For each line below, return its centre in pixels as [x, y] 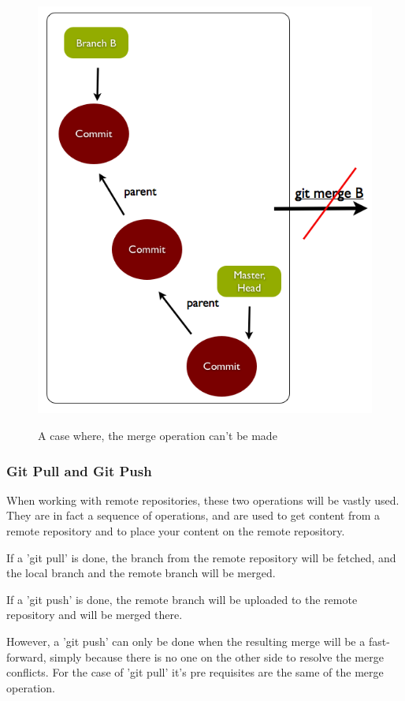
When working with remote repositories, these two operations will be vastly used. [203, 500]
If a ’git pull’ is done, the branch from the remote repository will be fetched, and [201, 557]
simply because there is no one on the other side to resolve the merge [217, 656]
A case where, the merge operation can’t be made [158, 435]
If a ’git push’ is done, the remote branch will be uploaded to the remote [182, 599]
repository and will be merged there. [95, 615]
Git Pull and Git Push [79, 470]
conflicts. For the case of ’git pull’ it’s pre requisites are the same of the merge [195, 672]
